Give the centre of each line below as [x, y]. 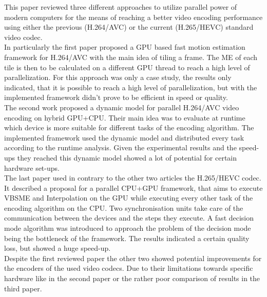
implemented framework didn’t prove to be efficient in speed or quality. [116, 97]
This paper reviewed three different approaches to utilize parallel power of [121, 7]
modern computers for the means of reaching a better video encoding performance [133, 17]
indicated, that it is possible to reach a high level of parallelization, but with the [131, 87]
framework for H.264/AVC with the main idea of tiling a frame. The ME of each [131, 57]
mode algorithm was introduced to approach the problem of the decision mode [128, 228]
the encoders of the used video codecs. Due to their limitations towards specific [129, 268]
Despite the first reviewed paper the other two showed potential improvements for [133, 258]
